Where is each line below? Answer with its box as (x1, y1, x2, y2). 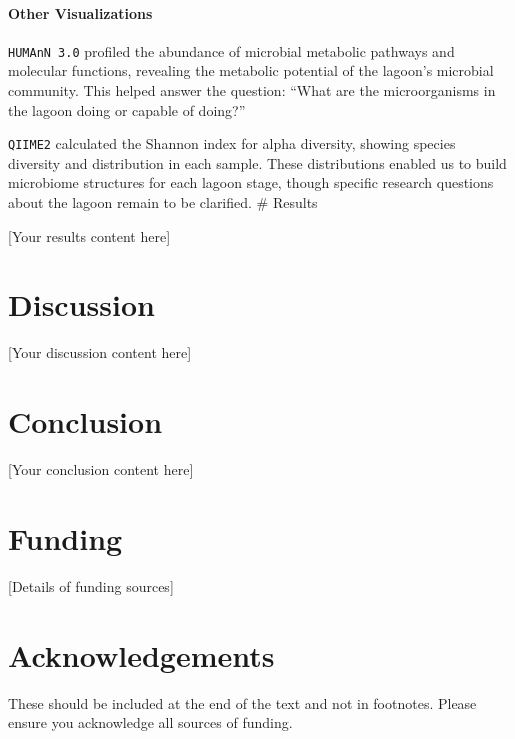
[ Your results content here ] (8, 225, 171, 246)
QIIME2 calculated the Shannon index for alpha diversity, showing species (8, 133, 456, 154)
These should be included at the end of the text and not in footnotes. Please (8, 692, 477, 713)
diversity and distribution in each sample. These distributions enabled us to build (8, 152, 507, 173)
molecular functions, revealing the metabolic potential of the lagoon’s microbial (8, 60, 494, 81)
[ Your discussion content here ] (8, 342, 192, 363)
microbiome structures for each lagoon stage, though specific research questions (8, 172, 494, 193)
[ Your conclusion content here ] (8, 459, 194, 480)
